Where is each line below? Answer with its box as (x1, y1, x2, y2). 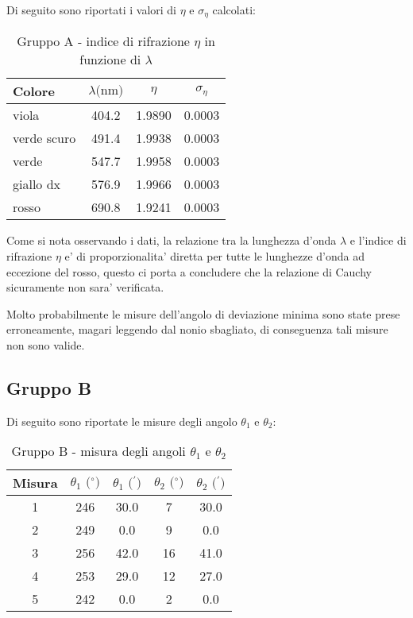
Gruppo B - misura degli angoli (11, 442, 186, 461)
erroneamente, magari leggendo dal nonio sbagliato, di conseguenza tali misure (6, 321, 388, 338)
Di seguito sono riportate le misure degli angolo (6, 412, 237, 429)
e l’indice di (349, 232, 407, 249)
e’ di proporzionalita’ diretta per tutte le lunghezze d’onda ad (64, 248, 365, 265)
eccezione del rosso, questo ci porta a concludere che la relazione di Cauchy (6, 263, 372, 280)
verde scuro (13, 129, 76, 148)
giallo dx (13, 175, 61, 194)
